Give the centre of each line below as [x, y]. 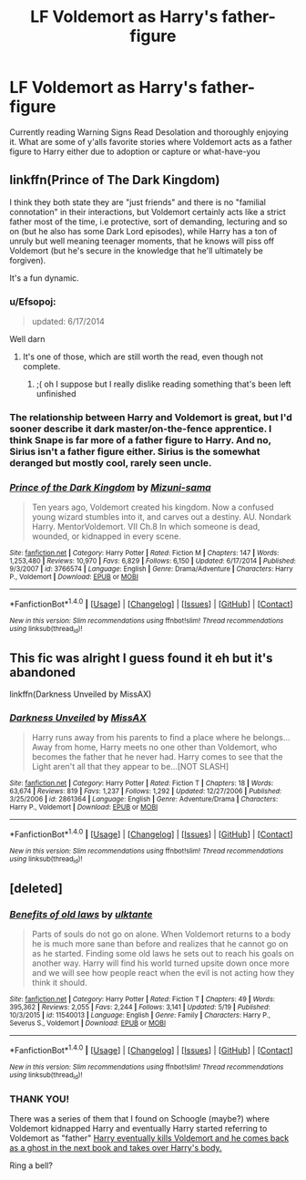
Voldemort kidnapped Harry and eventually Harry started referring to [138, 1129]
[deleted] [36, 888]
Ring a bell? [31, 1165]
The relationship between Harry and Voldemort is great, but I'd [151, 417]
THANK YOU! [40, 1099]
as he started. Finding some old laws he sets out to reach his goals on [163, 954]
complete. [41, 367]
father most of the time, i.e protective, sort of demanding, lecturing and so [148, 222]
